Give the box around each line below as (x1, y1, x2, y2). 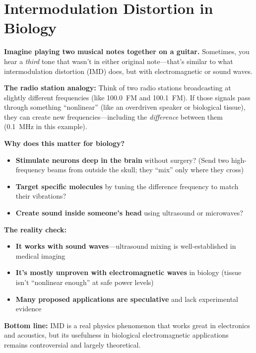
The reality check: (4, 224, 67, 234)
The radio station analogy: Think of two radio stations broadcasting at (4, 82, 231, 93)
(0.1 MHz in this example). (4, 121, 87, 132)
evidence (15, 303, 42, 314)
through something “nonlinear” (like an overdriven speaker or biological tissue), (4, 102, 246, 112)
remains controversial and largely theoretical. (4, 339, 141, 350)
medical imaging (15, 250, 65, 261)
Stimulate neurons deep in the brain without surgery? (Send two (15, 154, 229, 165)
